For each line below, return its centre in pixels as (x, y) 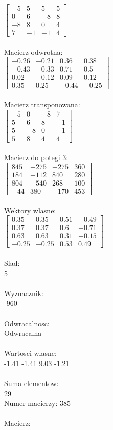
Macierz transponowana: (42, 105)
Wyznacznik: (24, 293)
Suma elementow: (31, 383)
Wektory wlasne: (30, 210)
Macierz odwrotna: (33, 51)
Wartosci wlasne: (30, 353)
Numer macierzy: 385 (37, 403)
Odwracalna (23, 333)
